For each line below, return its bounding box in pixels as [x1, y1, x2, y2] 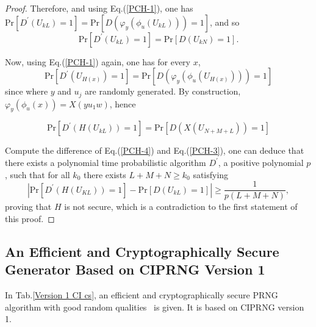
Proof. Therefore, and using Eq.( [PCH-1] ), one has [5, 2, 193, 14]
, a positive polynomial [218, 156, 304, 169]
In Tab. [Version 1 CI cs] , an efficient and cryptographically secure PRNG [5, 289, 278, 301]
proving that [5, 200, 52, 213]
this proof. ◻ [5, 212, 55, 225]
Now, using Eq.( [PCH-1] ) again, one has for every [5, 55, 190, 68]
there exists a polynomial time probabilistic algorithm [5, 156, 206, 169]
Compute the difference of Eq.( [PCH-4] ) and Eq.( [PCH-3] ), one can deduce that [5, 144, 304, 157]
